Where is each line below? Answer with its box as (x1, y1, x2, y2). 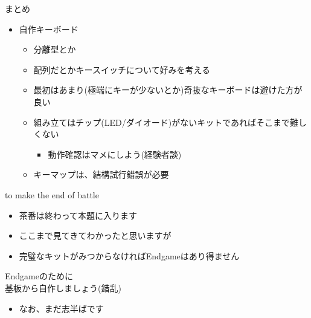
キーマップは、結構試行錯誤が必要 (33, 168, 169, 181)
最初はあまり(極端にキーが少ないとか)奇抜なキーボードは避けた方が (33, 83, 303, 96)
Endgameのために (5, 270, 73, 282)
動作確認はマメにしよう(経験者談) (48, 148, 182, 160)
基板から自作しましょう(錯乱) (5, 281, 121, 294)
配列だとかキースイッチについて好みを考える (33, 63, 211, 76)
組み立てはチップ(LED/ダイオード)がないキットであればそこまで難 (33, 115, 299, 128)
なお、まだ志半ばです (19, 302, 104, 314)
